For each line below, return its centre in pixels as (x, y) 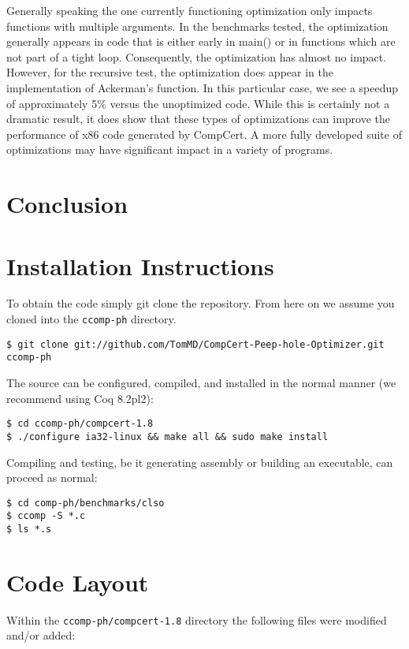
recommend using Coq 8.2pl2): (80, 398)
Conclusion (67, 204)
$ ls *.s (29, 529)
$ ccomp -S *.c (46, 516)
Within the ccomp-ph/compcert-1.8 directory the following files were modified (197, 619)
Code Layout (78, 582)
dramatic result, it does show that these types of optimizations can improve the (199, 119)
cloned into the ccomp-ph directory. (91, 319)
